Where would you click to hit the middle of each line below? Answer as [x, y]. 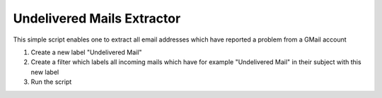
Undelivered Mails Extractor [97, 18]
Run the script [51, 82]
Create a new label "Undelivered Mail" [86, 52]
